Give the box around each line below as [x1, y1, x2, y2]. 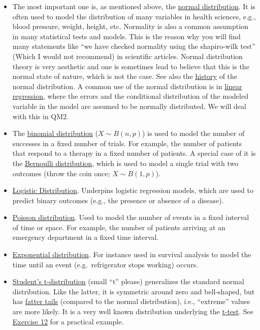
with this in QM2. [12, 111, 69, 121]
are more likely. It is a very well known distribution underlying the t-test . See [12, 306, 253, 317]
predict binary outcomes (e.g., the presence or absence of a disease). [12, 195, 224, 205]
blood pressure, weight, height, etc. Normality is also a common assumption [12, 21, 248, 32]
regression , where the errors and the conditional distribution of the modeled [12, 91, 248, 101]
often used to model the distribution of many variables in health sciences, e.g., [12, 11, 256, 21]
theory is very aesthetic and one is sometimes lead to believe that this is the [12, 61, 249, 71]
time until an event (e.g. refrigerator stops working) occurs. [12, 259, 199, 269]
